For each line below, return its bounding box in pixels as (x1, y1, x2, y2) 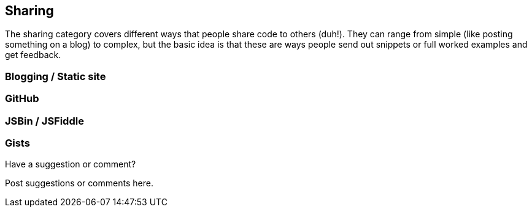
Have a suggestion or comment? (5, 159, 136, 170)
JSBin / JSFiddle (5, 114, 84, 127)
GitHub (5, 92, 39, 105)
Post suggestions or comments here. (5, 178, 153, 189)
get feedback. (5, 49, 61, 60)
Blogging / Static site (5, 70, 106, 82)
